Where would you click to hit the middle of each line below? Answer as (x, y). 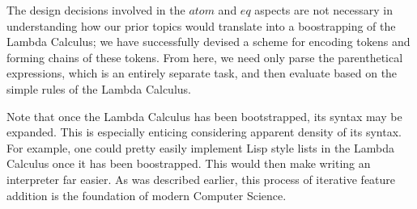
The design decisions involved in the (96, 10)
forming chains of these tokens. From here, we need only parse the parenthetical (205, 57)
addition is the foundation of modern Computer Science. (147, 195)
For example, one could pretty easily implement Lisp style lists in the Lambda (200, 147)
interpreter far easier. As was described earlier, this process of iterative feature (201, 179)
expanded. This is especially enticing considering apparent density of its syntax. (204, 132)
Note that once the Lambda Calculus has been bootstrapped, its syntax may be (204, 116)
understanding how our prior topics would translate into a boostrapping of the (201, 25)
